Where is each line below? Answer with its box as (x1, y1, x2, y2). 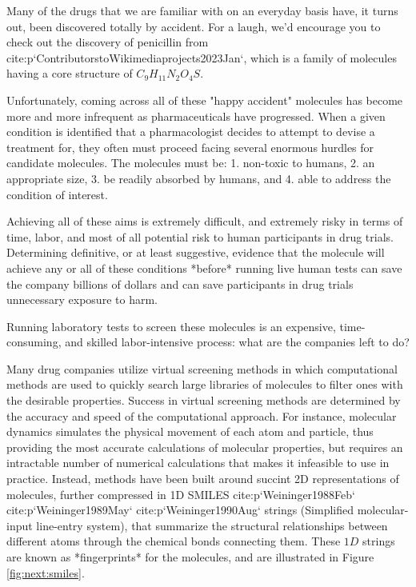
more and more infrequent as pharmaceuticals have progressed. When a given (6, 107, 386, 124)
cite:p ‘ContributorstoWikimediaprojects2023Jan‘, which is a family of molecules (6, 49, 397, 66)
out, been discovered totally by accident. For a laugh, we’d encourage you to (6, 18, 381, 34)
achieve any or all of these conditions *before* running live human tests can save (6, 259, 402, 276)
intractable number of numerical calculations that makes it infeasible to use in (6, 454, 390, 471)
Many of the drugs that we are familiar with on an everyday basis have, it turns (6, 2, 398, 18)
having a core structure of (6, 65, 133, 82)
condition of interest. (6, 186, 108, 202)
